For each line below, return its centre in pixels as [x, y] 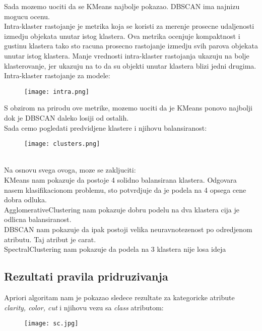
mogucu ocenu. [27, 16]
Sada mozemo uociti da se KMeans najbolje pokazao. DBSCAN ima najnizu [122, 6]
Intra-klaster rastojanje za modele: [57, 75]
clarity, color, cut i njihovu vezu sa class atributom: [84, 307]
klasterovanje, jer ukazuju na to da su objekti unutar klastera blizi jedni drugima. [130, 65]
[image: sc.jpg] [51, 324]
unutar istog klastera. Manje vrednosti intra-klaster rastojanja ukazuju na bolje [127, 55]
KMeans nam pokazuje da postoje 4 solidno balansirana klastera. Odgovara [120, 180]
